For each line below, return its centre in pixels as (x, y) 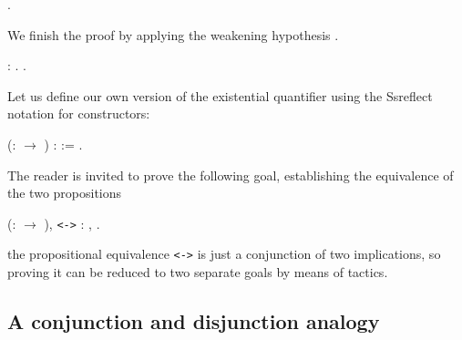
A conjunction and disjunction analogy (194, 321)
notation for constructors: (79, 113)
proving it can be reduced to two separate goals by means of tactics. (198, 272)
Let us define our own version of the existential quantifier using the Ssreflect (220, 95)
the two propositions (65, 193)
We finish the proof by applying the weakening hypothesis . (173, 34)
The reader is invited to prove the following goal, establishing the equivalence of (231, 175)
